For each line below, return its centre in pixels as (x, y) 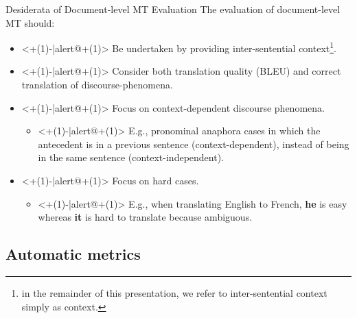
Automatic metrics (73, 254)
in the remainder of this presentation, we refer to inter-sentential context (174, 292)
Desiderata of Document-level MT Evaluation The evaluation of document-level (173, 9)
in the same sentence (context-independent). (131, 157)
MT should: (30, 22)
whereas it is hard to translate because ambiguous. (145, 217)
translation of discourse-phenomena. (97, 85)
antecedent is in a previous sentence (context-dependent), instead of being (194, 144)
